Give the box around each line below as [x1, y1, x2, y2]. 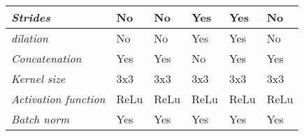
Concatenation [11, 50, 82, 66]
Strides [11, 9, 51, 25]
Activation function [11, 91, 106, 107]
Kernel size [11, 70, 66, 86]
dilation [11, 30, 48, 46]
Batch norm [11, 111, 70, 127]
